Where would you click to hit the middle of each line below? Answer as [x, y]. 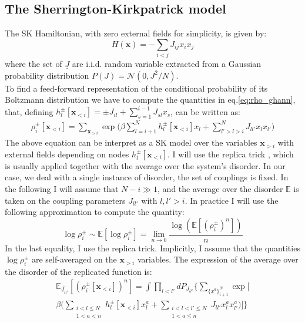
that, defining [29, 111]
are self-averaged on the [74, 259]
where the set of [33, 64]
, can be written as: [205, 111]
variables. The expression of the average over [218, 259]
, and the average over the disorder [220, 188]
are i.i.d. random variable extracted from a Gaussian [167, 64]
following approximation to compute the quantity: [95, 212]
